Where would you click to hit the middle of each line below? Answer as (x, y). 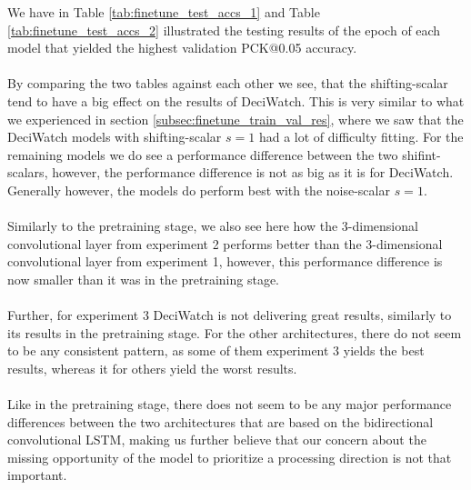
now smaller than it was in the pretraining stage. (144, 279)
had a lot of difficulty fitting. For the (361, 137)
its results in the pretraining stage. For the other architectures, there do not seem (235, 332)
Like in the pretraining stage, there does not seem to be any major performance (230, 404)
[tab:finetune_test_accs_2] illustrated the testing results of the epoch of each (224, 30)
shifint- (421, 154)
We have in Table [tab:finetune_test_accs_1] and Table (164, 12)
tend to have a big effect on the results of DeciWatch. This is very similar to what (236, 100)
